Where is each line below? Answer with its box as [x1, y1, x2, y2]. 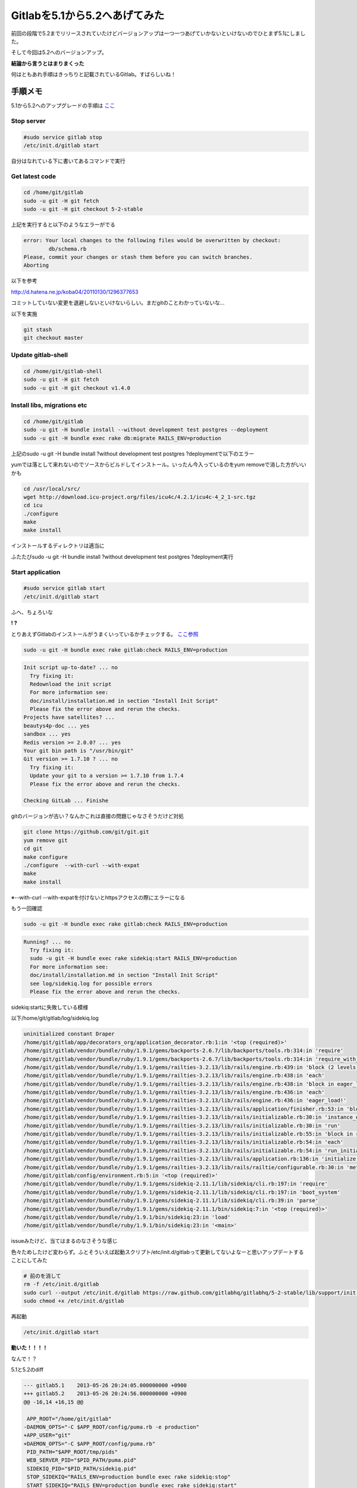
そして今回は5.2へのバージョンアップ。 [11, 49, 107, 56]
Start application [11, 568, 61, 576]
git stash [23, 326, 52, 333]
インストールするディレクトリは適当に [11, 542, 105, 549]
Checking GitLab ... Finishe [23, 798, 109, 804]
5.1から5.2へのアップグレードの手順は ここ [11, 102, 115, 110]
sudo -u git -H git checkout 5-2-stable [23, 206, 143, 212]
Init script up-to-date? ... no [23, 664, 118, 671]
